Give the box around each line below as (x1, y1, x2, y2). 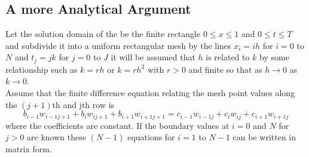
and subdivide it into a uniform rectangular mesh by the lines (5, 39, 231, 51)
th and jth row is (52, 98, 115, 110)
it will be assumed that (111, 51, 195, 63)
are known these (27, 131, 86, 143)
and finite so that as (188, 63, 262, 75)
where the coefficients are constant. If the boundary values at (5, 119, 230, 131)
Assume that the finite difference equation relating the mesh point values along (5, 87, 295, 99)
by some (259, 51, 289, 63)
